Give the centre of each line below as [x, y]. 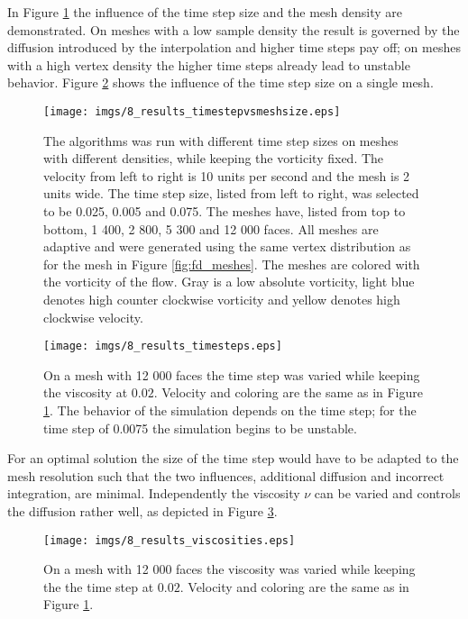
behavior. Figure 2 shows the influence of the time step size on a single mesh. [220, 82]
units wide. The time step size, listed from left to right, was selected [231, 193]
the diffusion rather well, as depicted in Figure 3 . [142, 510]
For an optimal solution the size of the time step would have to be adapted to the [233, 458]
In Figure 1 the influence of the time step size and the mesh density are [205, 12]
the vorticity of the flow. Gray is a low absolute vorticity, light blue [229, 282]
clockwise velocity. [93, 317]
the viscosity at [86, 392]
